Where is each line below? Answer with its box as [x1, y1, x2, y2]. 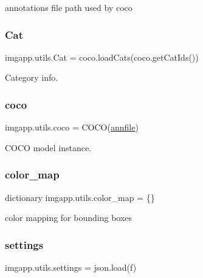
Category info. [5, 71, 58, 84]
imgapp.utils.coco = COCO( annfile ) [5, 121, 139, 134]
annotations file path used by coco [5, 1, 132, 13]
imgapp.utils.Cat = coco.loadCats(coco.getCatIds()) [5, 50, 199, 63]
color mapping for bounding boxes [5, 211, 132, 224]
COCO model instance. [5, 141, 92, 154]
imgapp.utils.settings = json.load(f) [5, 261, 137, 274]
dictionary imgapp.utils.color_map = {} [5, 191, 155, 203]
